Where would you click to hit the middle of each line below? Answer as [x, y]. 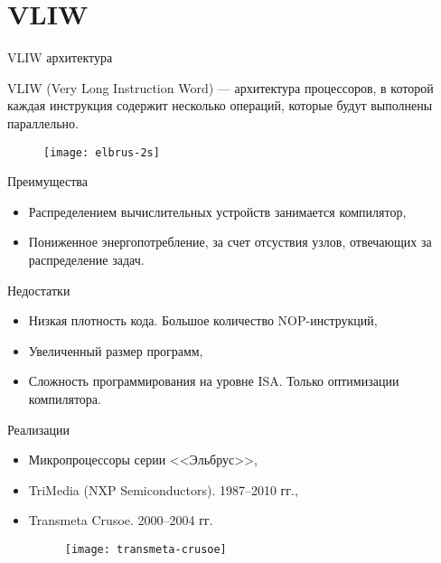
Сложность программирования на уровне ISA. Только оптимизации [214, 381]
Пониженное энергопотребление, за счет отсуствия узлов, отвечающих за [230, 242]
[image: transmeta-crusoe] [145, 549]
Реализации [39, 429]
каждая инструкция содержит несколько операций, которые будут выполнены [220, 105]
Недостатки [39, 290]
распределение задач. [86, 259]
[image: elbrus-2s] [102, 152]
